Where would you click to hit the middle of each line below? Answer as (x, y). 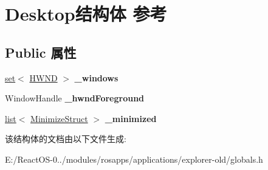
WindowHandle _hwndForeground (75, 98)
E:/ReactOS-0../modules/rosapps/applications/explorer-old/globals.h (134, 159)
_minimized (131, 118)
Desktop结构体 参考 (86, 14)
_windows (96, 77)
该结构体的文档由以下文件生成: (66, 139)
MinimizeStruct (59, 118)
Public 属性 (41, 52)
